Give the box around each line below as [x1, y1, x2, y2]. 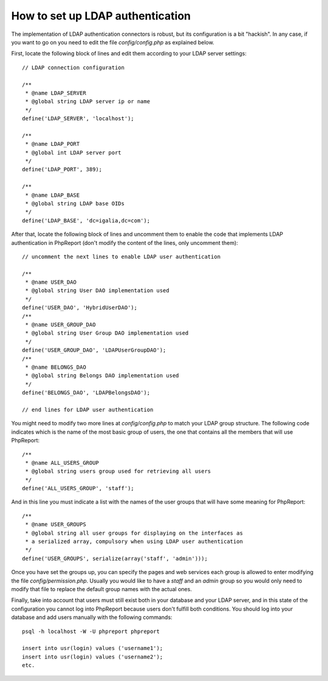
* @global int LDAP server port [25, 149, 121, 156]
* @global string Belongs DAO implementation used [25, 372, 179, 379]
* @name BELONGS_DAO [25, 364, 86, 371]
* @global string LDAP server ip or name [25, 98, 151, 105]
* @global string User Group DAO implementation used [25, 330, 189, 337]
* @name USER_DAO [25, 279, 77, 286]
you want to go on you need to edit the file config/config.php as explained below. [11, 38, 215, 46]
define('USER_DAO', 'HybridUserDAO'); [22, 304, 138, 311]
